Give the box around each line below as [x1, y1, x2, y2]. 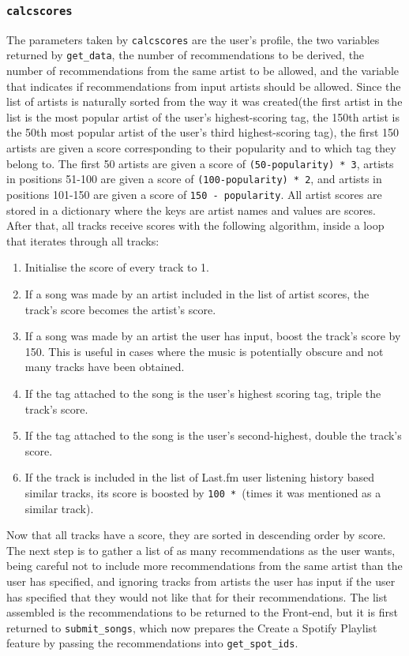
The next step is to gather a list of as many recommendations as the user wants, [6, 542, 396, 558]
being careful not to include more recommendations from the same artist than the [6, 557, 403, 574]
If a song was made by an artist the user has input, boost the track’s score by [24, 328, 401, 344]
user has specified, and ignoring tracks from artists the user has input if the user [6, 572, 396, 589]
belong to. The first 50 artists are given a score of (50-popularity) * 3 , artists [6, 155, 394, 171]
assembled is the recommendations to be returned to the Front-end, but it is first [6, 604, 398, 620]
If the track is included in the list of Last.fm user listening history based [24, 469, 375, 485]
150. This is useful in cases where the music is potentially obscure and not [24, 343, 384, 359]
